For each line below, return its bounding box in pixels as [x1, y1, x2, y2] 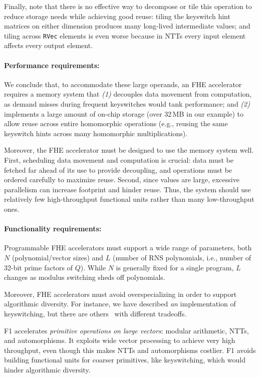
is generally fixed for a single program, [116, 262, 234, 272]
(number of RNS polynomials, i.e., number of [112, 252, 251, 262]
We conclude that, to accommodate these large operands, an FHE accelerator [4, 79, 242, 89]
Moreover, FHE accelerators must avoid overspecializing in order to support [4, 288, 237, 299]
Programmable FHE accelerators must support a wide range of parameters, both [4, 242, 252, 253]
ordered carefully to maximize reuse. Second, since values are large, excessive [4, 174, 239, 185]
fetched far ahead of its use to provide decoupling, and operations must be [4, 164, 232, 175]
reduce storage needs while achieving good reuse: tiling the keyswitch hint [4, 11, 230, 21]
